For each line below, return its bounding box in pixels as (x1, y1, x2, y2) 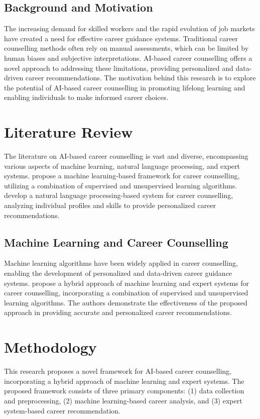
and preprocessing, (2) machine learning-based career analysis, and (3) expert (4, 395, 242, 405)
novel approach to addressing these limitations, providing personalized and (4, 62, 233, 73)
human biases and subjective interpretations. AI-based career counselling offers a (4, 52, 252, 63)
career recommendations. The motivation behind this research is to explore (25, 72, 256, 83)
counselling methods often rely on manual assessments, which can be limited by (4, 43, 249, 53)
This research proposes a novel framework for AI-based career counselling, (4, 366, 232, 376)
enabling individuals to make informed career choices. (4, 92, 169, 102)
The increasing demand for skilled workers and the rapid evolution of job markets (4, 23, 255, 34)
